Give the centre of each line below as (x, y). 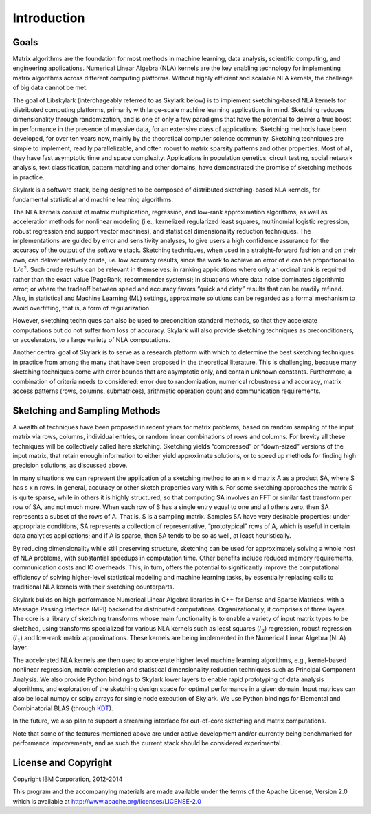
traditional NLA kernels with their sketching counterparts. (93, 587)
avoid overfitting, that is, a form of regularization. (82, 308)
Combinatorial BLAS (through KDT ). (63, 708)
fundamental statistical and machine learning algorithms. (93, 199)
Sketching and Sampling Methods (87, 410)
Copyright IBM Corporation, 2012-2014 (68, 779)
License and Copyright (63, 762)
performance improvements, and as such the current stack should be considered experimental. (148, 743)
